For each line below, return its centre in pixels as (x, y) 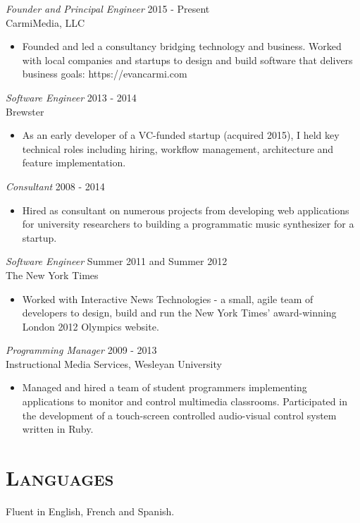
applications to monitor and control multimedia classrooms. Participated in (185, 401)
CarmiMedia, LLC (45, 22)
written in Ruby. (58, 429)
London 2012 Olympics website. (91, 326)
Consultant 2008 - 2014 (55, 186)
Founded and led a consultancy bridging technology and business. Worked (182, 46)
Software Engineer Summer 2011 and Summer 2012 (117, 261)
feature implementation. (74, 162)
